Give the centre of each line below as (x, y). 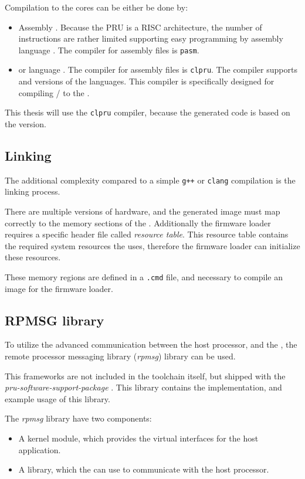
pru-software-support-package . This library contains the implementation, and (143, 387)
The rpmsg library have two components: (78, 418)
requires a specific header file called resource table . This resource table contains (147, 234)
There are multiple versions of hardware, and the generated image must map (143, 211)
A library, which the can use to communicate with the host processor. (144, 469)
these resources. (33, 257)
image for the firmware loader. (59, 288)
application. (40, 449)
